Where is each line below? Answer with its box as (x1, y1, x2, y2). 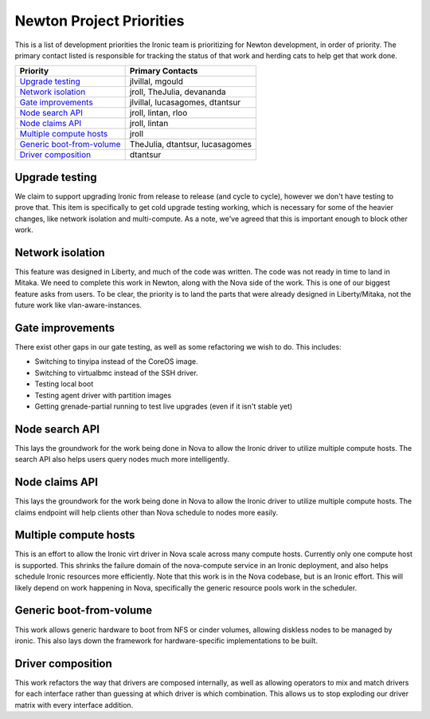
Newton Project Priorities (14, 12, 185, 30)
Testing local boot (34, 379, 94, 389)
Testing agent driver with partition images (34, 390, 171, 400)
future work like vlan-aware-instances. (14, 300, 143, 310)
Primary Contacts (129, 65, 198, 77)
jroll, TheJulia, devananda (129, 86, 226, 97)
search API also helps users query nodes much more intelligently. (14, 455, 230, 464)
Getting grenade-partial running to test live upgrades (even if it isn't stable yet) (34, 401, 293, 411)
